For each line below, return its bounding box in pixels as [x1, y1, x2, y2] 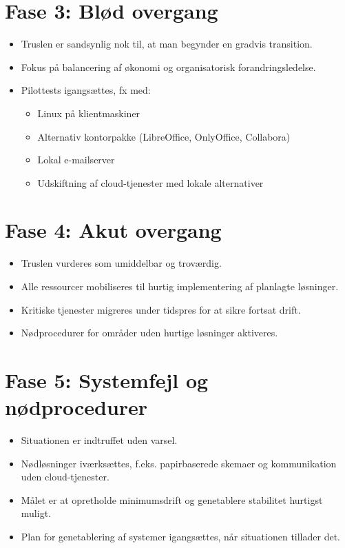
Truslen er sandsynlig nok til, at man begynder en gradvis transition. [21, 37, 313, 51]
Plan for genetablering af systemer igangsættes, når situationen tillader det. [21, 529, 340, 544]
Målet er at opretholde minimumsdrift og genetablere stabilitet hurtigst [21, 492, 323, 507]
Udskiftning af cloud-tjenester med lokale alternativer [37, 175, 264, 190]
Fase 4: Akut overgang [5, 216, 222, 244]
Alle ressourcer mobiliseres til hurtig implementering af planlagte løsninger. [21, 279, 339, 293]
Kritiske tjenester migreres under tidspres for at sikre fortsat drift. [21, 302, 301, 316]
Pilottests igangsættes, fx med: [21, 83, 151, 97]
